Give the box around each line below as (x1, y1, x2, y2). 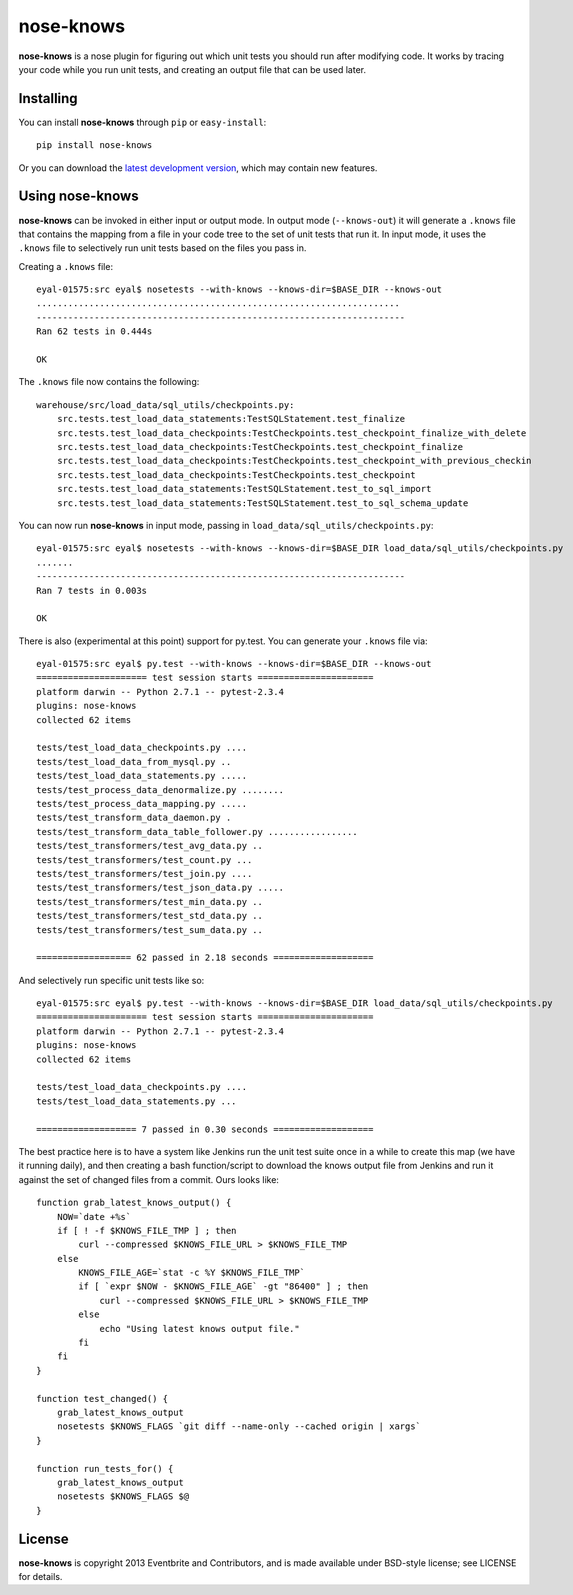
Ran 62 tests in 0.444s (36, 326, 153, 337)
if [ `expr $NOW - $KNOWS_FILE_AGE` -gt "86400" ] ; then (78, 1281, 369, 1292)
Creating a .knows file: (18, 260, 114, 272)
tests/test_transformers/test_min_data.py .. (36, 896, 264, 907)
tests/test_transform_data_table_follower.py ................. (36, 826, 359, 837)
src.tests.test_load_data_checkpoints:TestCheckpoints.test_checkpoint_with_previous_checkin (56, 455, 532, 467)
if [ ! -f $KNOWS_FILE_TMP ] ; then (56, 1225, 237, 1236)
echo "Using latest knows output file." (99, 1323, 300, 1334)
